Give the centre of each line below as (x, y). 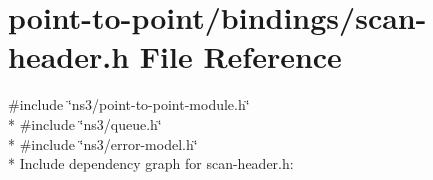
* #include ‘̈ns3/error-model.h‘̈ (103, 143)
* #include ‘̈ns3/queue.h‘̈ (85, 123)
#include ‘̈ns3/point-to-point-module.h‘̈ (129, 104)
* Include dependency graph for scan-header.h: (151, 163)
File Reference (240, 56)
